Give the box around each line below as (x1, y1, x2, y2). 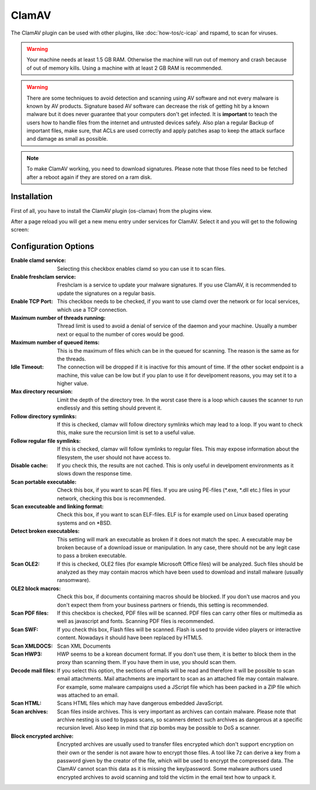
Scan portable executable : (11, 478, 77, 485)
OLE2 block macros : (11, 585, 61, 592)
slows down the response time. (57, 470, 132, 477)
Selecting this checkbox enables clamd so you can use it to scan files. (57, 265, 226, 272)
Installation (11, 192, 53, 202)
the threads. (57, 355, 87, 362)
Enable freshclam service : (11, 273, 76, 280)
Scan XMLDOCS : (11, 642, 53, 649)
